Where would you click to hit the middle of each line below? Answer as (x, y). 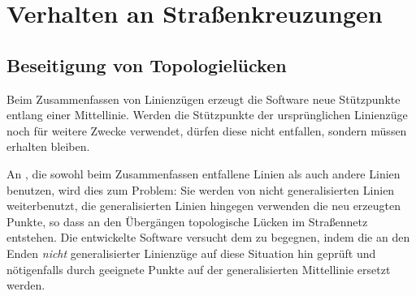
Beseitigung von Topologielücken (147, 64)
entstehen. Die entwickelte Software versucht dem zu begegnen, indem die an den (208, 237)
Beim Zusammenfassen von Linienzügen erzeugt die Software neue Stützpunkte (204, 99)
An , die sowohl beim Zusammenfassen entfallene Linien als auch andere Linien (204, 173)
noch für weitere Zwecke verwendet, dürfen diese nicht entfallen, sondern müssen (207, 130)
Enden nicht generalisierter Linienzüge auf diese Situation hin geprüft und (191, 253)
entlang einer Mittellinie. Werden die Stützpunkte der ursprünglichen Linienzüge (207, 115)
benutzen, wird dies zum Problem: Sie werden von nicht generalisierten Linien (201, 189)
